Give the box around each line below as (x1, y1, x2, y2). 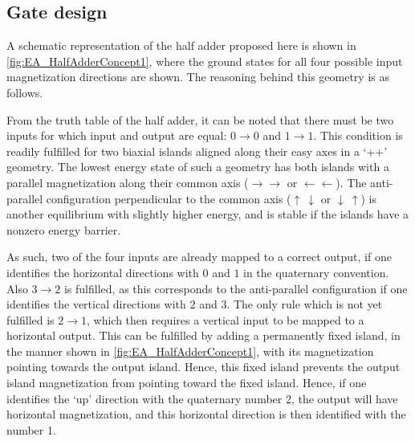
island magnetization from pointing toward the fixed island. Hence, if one (6, 374, 367, 391)
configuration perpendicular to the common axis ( (46, 190, 291, 206)
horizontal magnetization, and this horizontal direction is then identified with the (6, 406, 406, 423)
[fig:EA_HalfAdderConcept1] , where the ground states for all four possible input (6, 52, 403, 69)
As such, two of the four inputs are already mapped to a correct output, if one (6, 248, 392, 265)
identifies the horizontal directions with (6, 263, 199, 280)
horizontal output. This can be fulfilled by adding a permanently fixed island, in (6, 327, 401, 344)
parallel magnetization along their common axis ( (6, 174, 249, 190)
